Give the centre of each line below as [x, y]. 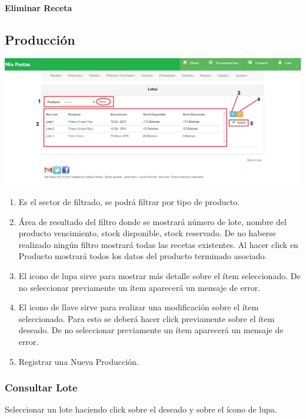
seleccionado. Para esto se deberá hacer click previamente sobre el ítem [147, 318]
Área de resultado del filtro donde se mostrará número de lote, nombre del [152, 221]
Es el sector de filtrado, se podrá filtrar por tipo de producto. [129, 202]
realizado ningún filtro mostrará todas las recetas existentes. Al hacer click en [158, 244]
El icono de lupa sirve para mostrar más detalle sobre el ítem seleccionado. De [159, 276]
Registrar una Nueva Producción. [79, 361]
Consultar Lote [41, 388]
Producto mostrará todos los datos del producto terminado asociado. [143, 256]
